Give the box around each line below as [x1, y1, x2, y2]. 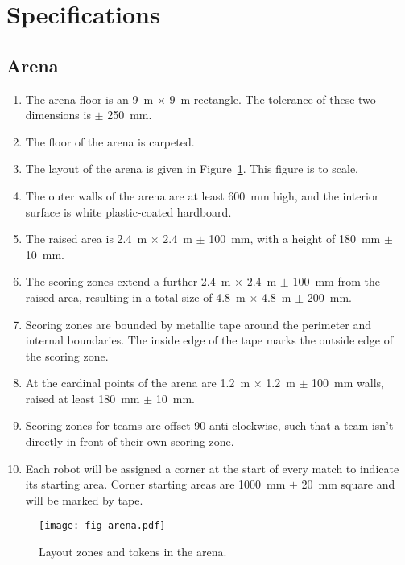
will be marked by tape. [25, 491, 143, 508]
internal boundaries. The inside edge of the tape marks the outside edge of [25, 332, 393, 348]
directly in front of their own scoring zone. [25, 433, 234, 450]
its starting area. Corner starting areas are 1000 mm [25, 476, 286, 493]
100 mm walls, [312, 374, 384, 391]
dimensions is [25, 106, 91, 123]
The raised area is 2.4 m [25, 230, 147, 247]
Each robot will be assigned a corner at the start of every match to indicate [25, 460, 399, 476]
